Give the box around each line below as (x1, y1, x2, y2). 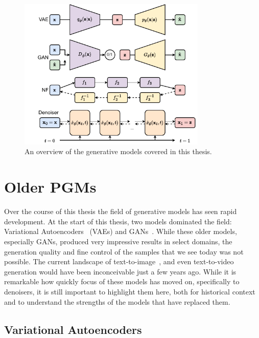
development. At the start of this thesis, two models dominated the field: (4, 216, 232, 226)
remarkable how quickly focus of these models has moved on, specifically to (4, 276, 240, 287)
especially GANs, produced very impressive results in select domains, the (4, 236, 232, 246)
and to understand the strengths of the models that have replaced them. (4, 296, 230, 307)
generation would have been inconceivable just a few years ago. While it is (4, 266, 237, 277)
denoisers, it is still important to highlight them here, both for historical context (4, 286, 255, 297)
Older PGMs (4, 176, 97, 197)
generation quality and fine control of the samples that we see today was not (4, 246, 244, 257)
